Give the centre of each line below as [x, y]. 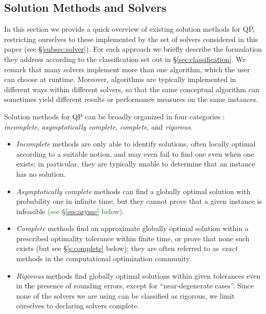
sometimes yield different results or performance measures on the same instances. [131, 99]
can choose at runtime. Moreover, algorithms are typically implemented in [120, 79]
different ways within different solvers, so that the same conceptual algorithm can [132, 89]
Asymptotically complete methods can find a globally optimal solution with [133, 191]
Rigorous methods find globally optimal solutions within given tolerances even [138, 275]
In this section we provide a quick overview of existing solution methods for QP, [129, 29]
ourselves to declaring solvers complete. [77, 306]
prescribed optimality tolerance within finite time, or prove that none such [133, 238]
